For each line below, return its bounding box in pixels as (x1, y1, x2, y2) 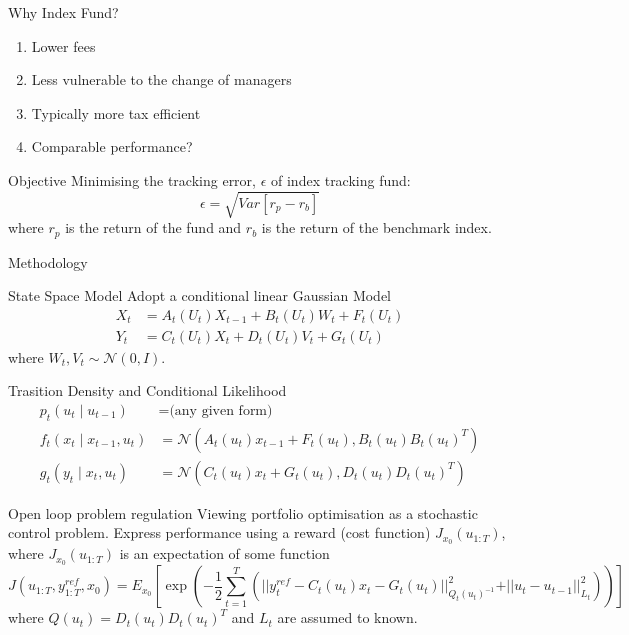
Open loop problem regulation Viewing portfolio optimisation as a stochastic (8, 502, 478, 523)
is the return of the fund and (65, 217, 242, 238)
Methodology (8, 251, 88, 272)
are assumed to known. (277, 607, 418, 628)
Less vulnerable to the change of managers (31, 69, 292, 90)
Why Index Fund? (8, 2, 119, 22)
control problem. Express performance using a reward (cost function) (8, 522, 431, 543)
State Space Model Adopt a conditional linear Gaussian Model (8, 285, 392, 306)
